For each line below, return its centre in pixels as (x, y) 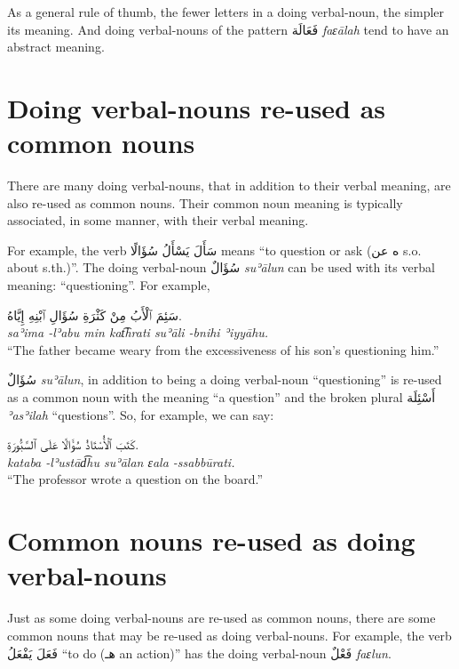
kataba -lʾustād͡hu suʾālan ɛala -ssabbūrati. (121, 461)
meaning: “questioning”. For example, (109, 285)
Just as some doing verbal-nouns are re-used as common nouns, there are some (222, 618)
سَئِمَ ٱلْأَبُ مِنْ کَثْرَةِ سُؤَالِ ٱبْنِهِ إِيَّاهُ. (95, 314)
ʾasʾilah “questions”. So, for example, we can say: (141, 414)
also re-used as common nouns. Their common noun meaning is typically (205, 202)
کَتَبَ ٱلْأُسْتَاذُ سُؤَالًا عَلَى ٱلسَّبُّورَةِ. (73, 444)
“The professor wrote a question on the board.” (135, 479)
